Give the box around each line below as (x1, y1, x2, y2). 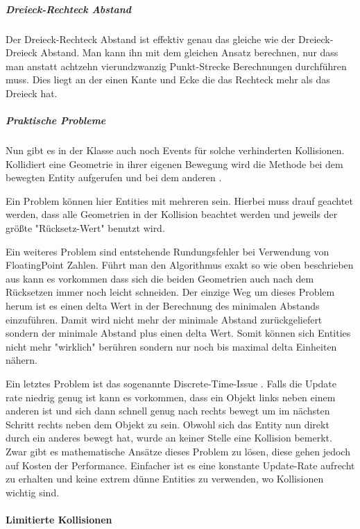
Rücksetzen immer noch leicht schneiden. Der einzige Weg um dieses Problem (6, 285, 335, 299)
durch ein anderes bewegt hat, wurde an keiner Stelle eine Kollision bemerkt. (6, 430, 332, 445)
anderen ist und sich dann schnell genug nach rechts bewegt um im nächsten (6, 403, 330, 418)
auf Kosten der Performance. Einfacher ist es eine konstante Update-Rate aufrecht (6, 457, 355, 472)
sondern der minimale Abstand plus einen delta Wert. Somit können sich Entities (6, 326, 351, 340)
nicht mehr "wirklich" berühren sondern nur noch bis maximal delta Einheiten (6, 339, 337, 353)
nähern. (6, 353, 37, 367)
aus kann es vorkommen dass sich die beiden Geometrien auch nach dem (6, 271, 314, 285)
